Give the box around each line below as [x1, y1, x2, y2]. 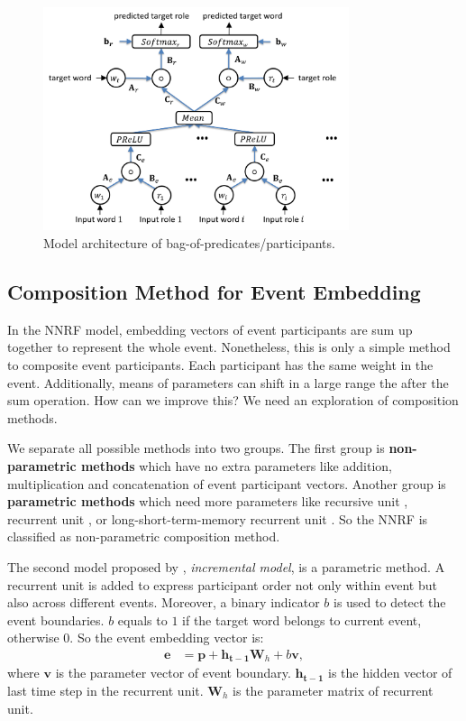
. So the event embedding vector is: [69, 628, 264, 647]
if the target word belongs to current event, [182, 610, 422, 629]
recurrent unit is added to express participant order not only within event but [7, 575, 437, 594]
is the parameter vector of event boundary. [55, 663, 291, 682]
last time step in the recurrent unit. [7, 680, 204, 699]
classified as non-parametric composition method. [7, 527, 280, 546]
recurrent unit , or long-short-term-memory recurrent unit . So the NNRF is [7, 509, 428, 528]
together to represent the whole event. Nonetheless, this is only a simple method [7, 337, 451, 356]
